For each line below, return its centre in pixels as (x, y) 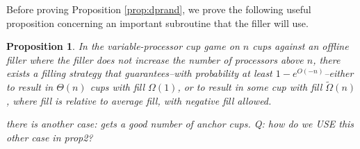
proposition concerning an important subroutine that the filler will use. (157, 23)
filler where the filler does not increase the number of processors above (155, 59)
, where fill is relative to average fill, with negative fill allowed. (139, 100)
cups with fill (117, 87)
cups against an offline (301, 46)
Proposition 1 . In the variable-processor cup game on (123, 46)
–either (339, 73)
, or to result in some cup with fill (250, 87)
